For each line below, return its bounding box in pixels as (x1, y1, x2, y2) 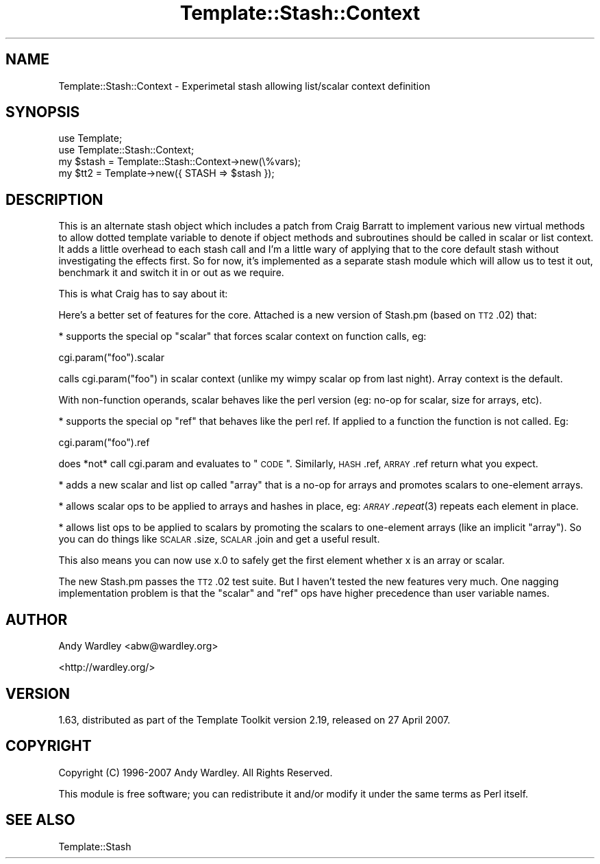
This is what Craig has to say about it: (58, 288, 228, 300)
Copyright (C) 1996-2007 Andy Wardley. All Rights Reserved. (58, 766, 333, 778)
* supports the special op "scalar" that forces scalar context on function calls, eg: (58, 330, 427, 343)
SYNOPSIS (5, 103, 80, 121)
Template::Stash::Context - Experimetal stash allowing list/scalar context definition (58, 79, 430, 92)
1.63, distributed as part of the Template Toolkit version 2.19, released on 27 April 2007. (58, 713, 451, 726)
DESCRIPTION (5, 190, 103, 208)
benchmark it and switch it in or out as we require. (58, 267, 284, 279)
